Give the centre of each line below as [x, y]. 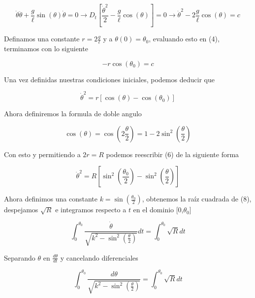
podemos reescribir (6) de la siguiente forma [173, 154]
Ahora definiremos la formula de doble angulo [73, 114]
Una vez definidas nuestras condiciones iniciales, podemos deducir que [109, 79]
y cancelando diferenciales [99, 257]
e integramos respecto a [91, 210]
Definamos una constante [42, 39]
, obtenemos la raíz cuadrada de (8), [197, 199]
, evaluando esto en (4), [184, 39]
